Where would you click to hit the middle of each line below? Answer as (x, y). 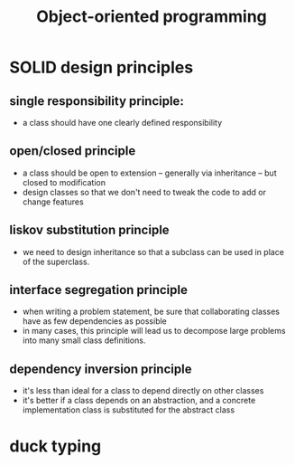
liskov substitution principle (89, 230)
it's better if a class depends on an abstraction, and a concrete (139, 401)
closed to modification (64, 182)
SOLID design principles (101, 67)
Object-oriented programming (152, 17)
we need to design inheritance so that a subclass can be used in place (153, 251)
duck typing (55, 446)
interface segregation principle (98, 290)
